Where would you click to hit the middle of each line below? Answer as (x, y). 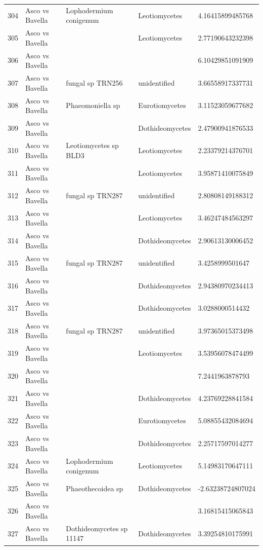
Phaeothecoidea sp (95, 488)
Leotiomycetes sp (92, 145)
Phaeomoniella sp (93, 105)
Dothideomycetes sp (97, 528)
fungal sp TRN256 (94, 82)
